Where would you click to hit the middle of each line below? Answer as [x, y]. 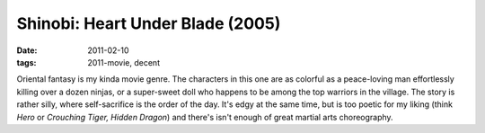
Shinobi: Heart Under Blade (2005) [149, 23]
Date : [27, 50]
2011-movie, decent [124, 62]
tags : [26, 62]
